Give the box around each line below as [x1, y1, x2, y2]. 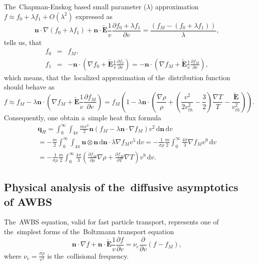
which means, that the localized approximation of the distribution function [4, 72, 231, 82]
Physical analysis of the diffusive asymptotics [4, 179, 238, 195]
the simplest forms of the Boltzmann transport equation [4, 226, 174, 237]
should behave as [4, 82, 55, 92]
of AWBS [4, 194, 52, 209]
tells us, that [4, 37, 42, 47]
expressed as [75, 11, 112, 21]
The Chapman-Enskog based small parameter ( [4, 1, 147, 11]
